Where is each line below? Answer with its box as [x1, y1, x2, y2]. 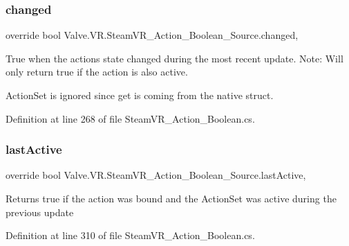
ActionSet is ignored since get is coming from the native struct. [6, 88, 274, 102]
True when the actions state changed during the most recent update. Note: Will [6, 51, 343, 65]
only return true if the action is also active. [6, 64, 188, 79]
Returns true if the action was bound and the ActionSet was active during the [6, 191, 337, 205]
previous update [6, 204, 74, 219]
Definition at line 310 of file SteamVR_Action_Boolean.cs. [6, 228, 255, 243]
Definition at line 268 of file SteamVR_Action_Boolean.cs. [6, 111, 255, 125]
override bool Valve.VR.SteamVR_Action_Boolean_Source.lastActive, [6, 168, 306, 182]
